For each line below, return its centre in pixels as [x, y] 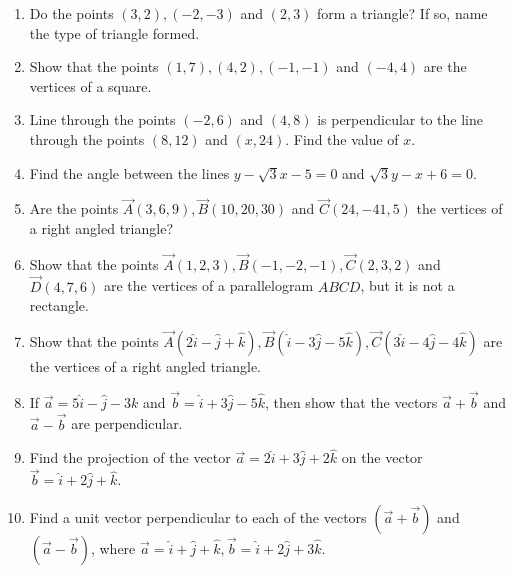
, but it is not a [407, 285]
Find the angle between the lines [129, 172]
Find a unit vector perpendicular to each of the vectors [198, 516]
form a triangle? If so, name [402, 13]
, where [113, 547]
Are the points [74, 208]
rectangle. [59, 305]
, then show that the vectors [351, 401]
